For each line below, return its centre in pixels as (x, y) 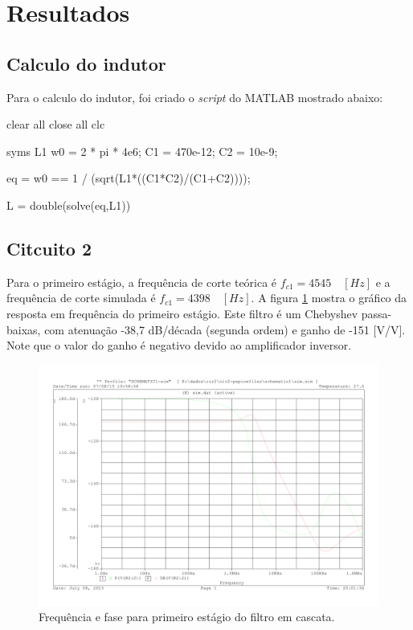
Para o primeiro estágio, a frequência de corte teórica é (142, 282)
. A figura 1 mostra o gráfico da (329, 298)
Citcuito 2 (49, 248)
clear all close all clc (56, 124)
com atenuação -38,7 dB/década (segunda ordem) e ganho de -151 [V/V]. (225, 329)
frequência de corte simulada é (81, 298)
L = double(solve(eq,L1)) (69, 205)
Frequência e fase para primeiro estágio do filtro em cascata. (187, 617)
